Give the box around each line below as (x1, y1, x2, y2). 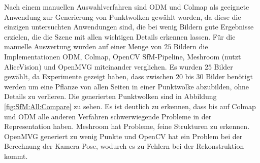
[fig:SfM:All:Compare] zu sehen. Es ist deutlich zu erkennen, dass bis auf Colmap (4, 101, 256, 111)
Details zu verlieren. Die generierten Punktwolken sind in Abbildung (4, 91, 217, 102)
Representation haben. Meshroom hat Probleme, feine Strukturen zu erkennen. (4, 121, 250, 132)
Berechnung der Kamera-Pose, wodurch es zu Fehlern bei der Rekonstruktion (4, 141, 244, 151)
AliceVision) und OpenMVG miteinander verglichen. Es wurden (4, 61, 203, 72)
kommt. (4, 150, 28, 161)
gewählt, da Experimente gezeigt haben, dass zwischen (4, 71, 174, 82)
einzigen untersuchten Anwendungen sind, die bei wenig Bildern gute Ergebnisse (4, 21, 254, 32)
